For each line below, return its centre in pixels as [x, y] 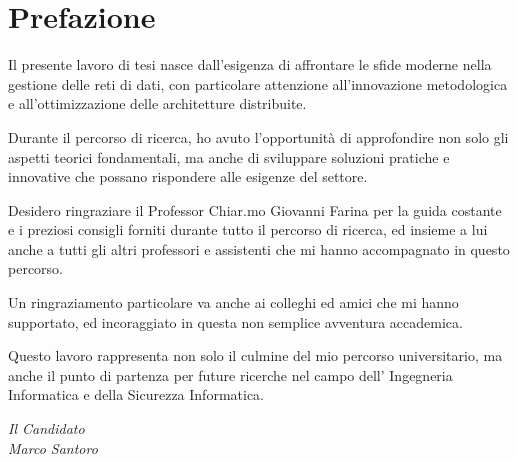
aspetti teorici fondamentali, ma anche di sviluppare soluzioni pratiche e [229, 156]
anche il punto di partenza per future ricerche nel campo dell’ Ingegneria [230, 374]
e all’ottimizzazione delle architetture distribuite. [157, 103]
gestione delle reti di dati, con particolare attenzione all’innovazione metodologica [258, 83]
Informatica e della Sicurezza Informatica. [136, 394]
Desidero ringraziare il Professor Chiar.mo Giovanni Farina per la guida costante [255, 209]
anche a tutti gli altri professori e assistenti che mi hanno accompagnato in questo [259, 248]
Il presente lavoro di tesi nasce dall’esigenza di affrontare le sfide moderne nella [250, 64]
